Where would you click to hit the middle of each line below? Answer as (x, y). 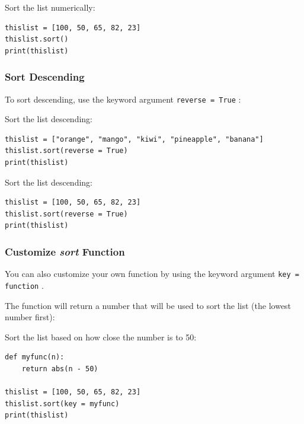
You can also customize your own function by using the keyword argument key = (152, 274)
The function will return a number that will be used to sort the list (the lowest (148, 305)
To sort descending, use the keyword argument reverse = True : (123, 99)
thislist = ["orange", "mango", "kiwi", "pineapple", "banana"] (134, 139)
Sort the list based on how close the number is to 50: (101, 337)
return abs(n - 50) (60, 369)
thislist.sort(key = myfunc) (62, 404)
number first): (30, 317)
